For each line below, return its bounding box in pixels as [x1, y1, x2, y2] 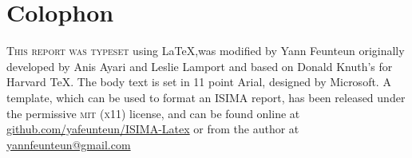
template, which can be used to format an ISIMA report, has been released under [6, 89, 406, 105]
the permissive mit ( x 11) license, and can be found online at [6, 105, 300, 121]
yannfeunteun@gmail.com [6, 136, 131, 152]
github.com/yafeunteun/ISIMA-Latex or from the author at [6, 120, 299, 137]
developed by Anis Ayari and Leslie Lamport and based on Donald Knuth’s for [6, 57, 393, 74]
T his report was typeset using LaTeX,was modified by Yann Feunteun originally [6, 42, 405, 59]
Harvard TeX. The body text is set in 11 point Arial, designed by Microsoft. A [6, 73, 391, 90]
